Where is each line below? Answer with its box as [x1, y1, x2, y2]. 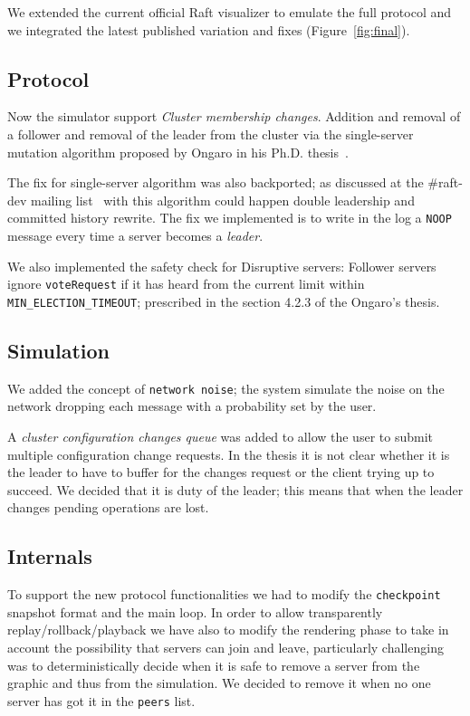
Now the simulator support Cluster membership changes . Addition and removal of [7, 107, 461, 126]
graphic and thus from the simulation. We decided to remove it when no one [7, 673, 431, 692]
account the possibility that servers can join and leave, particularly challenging [7, 637, 444, 656]
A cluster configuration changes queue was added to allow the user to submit [7, 426, 433, 445]
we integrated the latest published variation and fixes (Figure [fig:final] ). [7, 20, 410, 39]
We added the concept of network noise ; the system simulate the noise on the [7, 378, 445, 397]
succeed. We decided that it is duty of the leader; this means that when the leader [7, 480, 464, 499]
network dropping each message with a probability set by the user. [7, 396, 377, 415]
